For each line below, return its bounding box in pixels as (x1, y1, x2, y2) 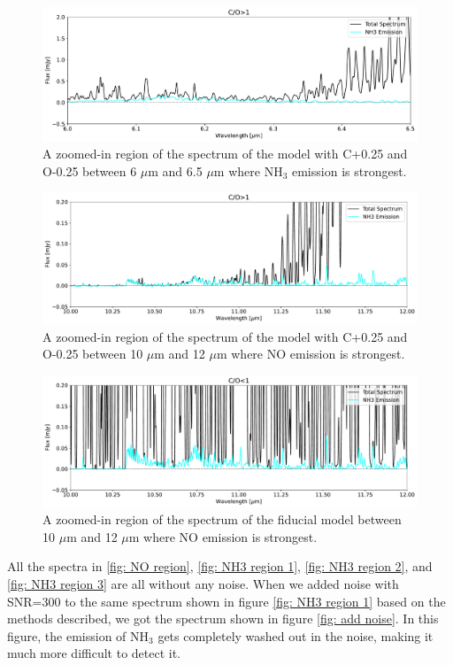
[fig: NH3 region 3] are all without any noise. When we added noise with (7, 574, 399, 592)
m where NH (213, 161, 283, 180)
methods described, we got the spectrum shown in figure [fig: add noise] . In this (7, 609, 439, 628)
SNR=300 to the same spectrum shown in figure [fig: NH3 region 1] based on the (7, 592, 446, 610)
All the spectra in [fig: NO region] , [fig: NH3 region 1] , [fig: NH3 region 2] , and (7, 557, 433, 576)
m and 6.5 (148, 161, 203, 180)
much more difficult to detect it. (7, 644, 181, 662)
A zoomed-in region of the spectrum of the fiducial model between (42, 510, 402, 529)
